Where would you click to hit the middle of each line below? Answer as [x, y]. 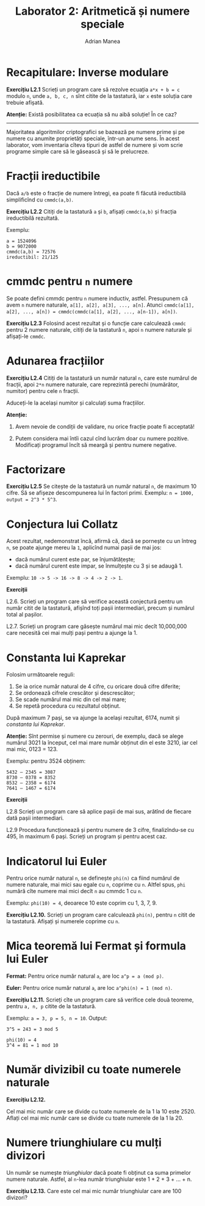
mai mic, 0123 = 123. [32, 749]
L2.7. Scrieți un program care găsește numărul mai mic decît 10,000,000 [97, 626]
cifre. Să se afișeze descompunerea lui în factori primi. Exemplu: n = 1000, [100, 493]
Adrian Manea [103, 41]
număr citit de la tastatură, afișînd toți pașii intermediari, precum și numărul [100, 608]
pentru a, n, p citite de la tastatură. [51, 1006]
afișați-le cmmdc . [26, 336]
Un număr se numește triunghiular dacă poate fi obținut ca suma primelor [99, 1173]
